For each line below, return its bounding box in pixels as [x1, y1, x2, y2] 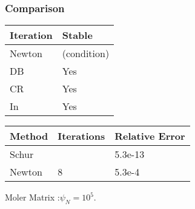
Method [10, 129, 48, 143]
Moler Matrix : [5, 191, 60, 204]
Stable [62, 28, 93, 43]
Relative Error [114, 129, 185, 143]
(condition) [62, 46, 110, 61]
